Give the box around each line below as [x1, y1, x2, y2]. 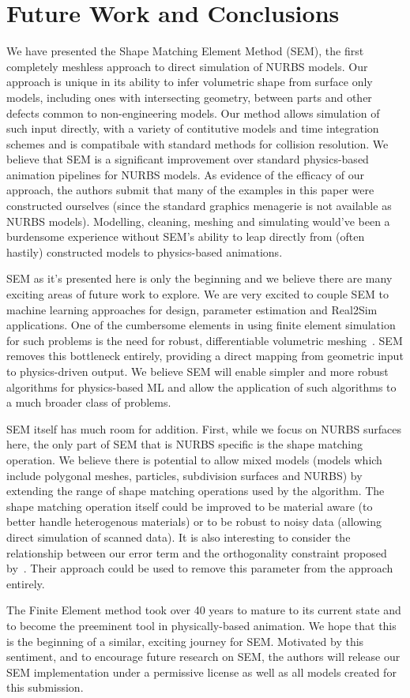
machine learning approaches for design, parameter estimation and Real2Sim [6, 301, 378, 317]
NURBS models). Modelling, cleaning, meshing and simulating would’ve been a [6, 212, 390, 229]
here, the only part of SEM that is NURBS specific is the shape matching [6, 436, 363, 452]
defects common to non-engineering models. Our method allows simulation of [6, 104, 380, 121]
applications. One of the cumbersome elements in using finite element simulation [6, 317, 396, 333]
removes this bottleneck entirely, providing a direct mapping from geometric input [6, 347, 404, 364]
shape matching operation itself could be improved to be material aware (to [6, 497, 373, 514]
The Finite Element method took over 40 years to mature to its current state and [6, 602, 401, 618]
